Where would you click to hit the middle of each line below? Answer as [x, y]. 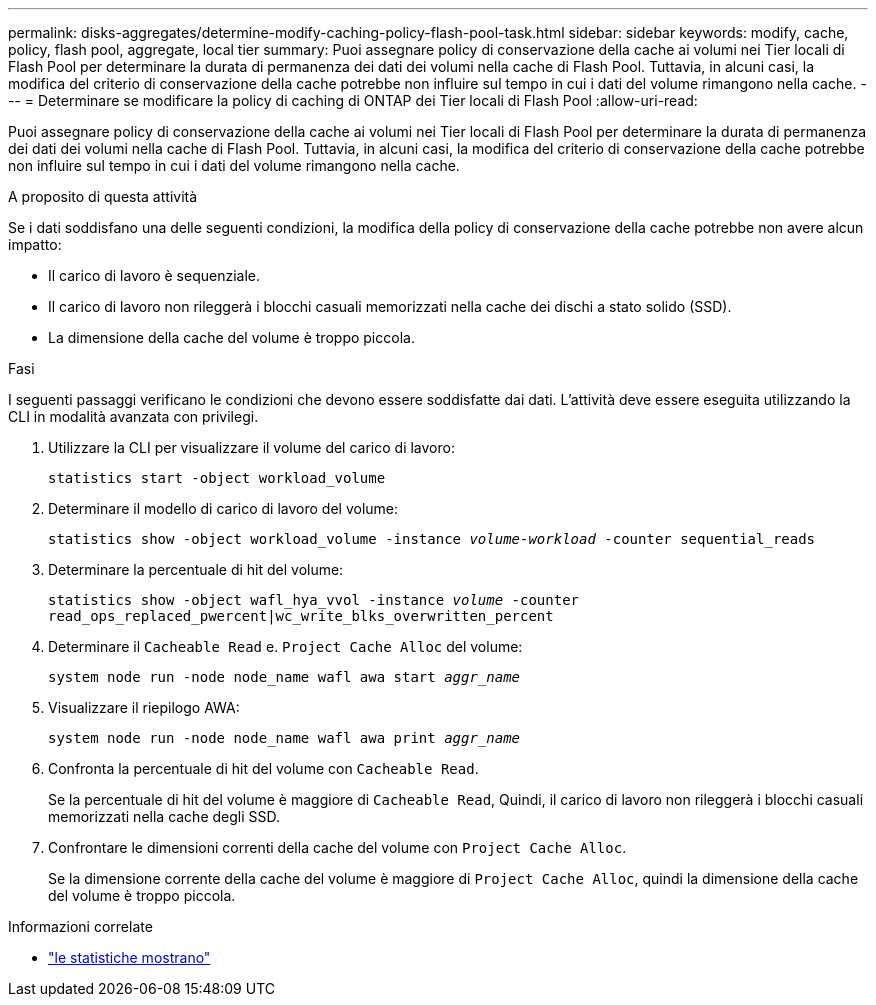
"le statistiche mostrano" [129, 957]
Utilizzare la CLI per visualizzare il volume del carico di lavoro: [251, 447]
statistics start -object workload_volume [217, 478]
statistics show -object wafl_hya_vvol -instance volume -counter [314, 600]
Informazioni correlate [80, 926]
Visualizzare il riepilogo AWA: [144, 707]
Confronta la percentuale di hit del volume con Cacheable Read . [263, 768]
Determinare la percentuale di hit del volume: [196, 569]
